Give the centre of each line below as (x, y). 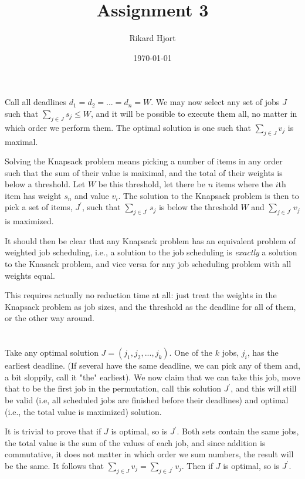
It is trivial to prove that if (53, 431)
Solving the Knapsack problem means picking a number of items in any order (144, 161)
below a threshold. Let (45, 184)
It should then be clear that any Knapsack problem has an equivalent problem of (150, 240)
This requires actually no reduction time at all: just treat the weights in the (141, 295)
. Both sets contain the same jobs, (238, 431)
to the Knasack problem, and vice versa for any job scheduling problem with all (148, 264)
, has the (263, 352)
